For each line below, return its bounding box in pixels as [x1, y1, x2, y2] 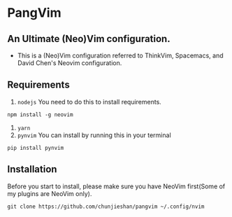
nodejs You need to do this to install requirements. [17, 97, 162, 106]
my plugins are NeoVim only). [7, 189, 92, 197]
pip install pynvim [7, 144, 64, 151]
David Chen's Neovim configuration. [17, 59, 122, 67]
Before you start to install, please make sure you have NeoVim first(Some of [7, 182, 226, 190]
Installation [7, 163, 57, 176]
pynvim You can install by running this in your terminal [17, 131, 171, 139]
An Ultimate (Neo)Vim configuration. [7, 33, 171, 45]
